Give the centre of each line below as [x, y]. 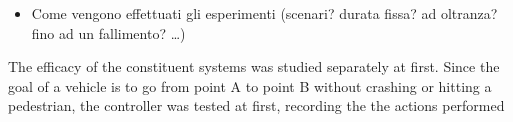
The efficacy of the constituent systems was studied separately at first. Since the [254, 66]
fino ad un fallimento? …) [108, 32]
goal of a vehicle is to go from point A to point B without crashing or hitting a [250, 85]
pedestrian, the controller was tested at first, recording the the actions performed [256, 105]
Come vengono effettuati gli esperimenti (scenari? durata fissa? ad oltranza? [264, 13]
